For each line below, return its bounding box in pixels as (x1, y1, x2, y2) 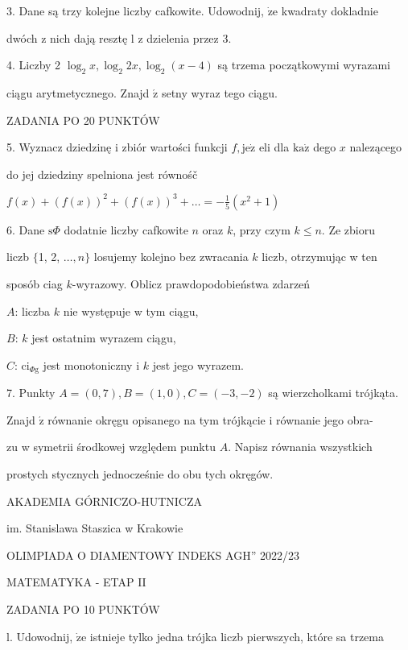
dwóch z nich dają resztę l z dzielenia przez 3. (6, 29, 232, 46)
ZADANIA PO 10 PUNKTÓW (6, 601, 160, 618)
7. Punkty (6, 384, 56, 401)
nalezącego (349, 139, 402, 155)
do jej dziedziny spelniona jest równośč (6, 165, 198, 182)
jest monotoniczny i (43, 356, 140, 373)
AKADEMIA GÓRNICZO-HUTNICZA (6, 492, 202, 509)
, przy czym (233, 221, 291, 238)
